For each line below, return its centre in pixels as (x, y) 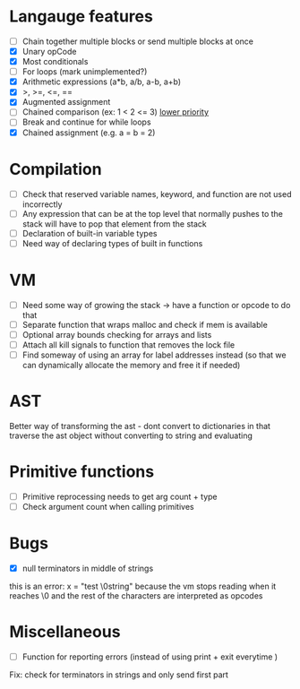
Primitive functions (82, 472)
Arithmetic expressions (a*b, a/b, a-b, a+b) (102, 82)
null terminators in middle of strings (88, 568)
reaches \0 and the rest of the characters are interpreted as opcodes (136, 596)
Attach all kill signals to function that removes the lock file (129, 344)
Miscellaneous (65, 632)
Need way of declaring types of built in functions (112, 243)
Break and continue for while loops (86, 122)
